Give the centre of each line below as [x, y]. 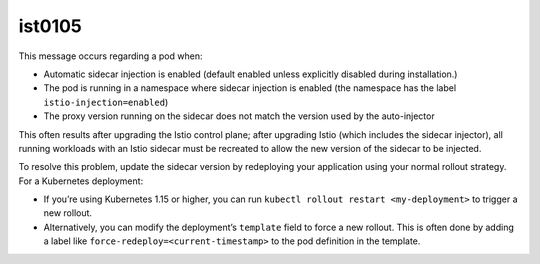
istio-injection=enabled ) [106, 102]
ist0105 [50, 26]
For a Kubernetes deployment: [81, 181]
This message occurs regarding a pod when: [110, 56]
